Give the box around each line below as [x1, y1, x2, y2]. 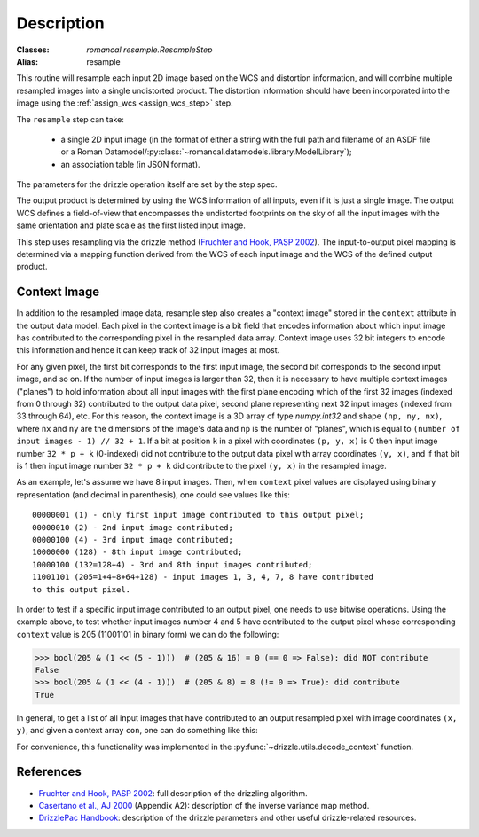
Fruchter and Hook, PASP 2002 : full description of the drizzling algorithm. [38, 787, 308, 798]
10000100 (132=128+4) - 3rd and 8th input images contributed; [32, 559, 313, 569]
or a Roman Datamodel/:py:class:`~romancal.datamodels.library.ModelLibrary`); [60, 146, 352, 157]
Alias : [16, 56, 39, 66]
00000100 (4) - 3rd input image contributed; [32, 535, 234, 544]
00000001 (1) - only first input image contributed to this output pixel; [32, 510, 365, 520]
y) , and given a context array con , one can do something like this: [16, 725, 259, 736]
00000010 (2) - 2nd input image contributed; [32, 522, 234, 532]
